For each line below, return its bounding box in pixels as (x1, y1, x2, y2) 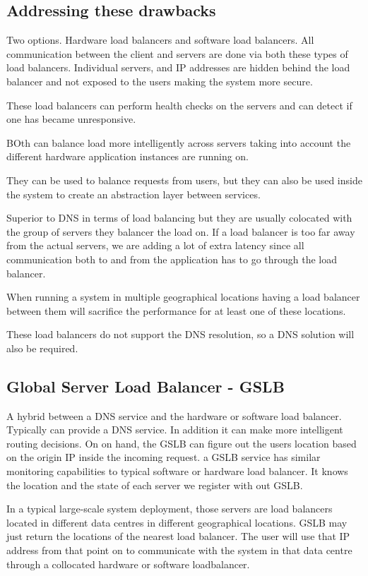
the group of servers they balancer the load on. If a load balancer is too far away (6, 224, 355, 239)
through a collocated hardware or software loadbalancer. (6, 556, 250, 571)
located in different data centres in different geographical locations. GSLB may (6, 515, 348, 529)
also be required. (6, 340, 78, 355)
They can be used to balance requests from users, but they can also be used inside (6, 172, 362, 187)
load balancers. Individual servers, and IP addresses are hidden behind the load (6, 60, 350, 75)
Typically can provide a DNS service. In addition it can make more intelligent (6, 422, 343, 437)
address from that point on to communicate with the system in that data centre (6, 543, 352, 558)
